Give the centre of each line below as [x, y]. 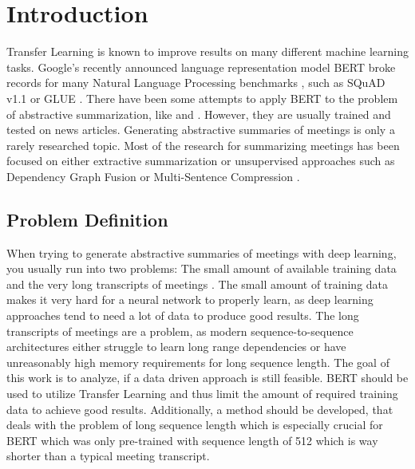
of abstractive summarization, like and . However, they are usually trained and [199, 114]
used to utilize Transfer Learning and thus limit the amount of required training [202, 394]
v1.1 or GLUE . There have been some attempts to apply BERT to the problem [202, 98]
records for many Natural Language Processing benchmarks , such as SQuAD [196, 83]
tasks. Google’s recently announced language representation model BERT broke [201, 67]
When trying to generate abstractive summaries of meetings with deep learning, [202, 252]
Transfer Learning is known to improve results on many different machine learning [207, 51]
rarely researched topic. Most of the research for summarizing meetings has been [203, 145]
